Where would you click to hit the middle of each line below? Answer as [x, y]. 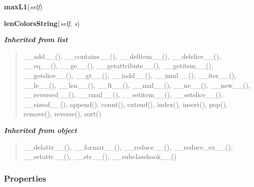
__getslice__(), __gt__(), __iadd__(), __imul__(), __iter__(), [130, 75]
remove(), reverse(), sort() [62, 114]
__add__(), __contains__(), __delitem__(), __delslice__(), [122, 56]
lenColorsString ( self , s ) [42, 23]
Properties [25, 178]
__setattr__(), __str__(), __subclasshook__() [100, 156]
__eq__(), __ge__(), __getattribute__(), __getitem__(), [118, 66]
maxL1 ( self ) [23, 6]
